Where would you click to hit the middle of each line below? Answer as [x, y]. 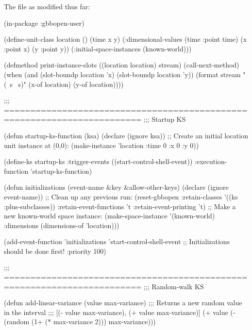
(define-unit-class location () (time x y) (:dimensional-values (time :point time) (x [126, 39]
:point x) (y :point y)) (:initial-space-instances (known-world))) [98, 48]
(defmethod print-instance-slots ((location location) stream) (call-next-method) [122, 65]
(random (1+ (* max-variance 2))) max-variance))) [80, 322]
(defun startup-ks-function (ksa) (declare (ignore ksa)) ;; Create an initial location [126, 135]
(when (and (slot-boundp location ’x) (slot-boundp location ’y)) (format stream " [125, 74]
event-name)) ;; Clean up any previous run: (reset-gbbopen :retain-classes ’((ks [121, 196]
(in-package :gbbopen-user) [44, 23]
